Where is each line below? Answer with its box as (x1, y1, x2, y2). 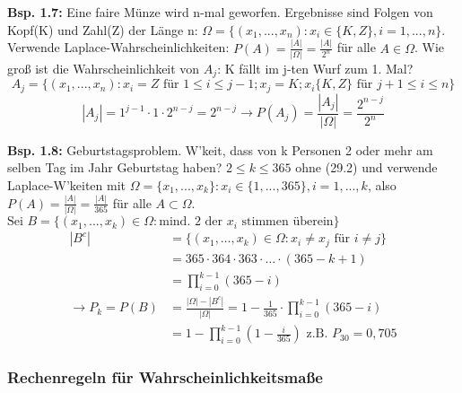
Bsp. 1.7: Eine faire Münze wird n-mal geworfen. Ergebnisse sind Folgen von (7, 3, 433, 21)
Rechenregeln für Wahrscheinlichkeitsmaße (7, 366, 323, 389)
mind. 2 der (159, 215, 223, 229)
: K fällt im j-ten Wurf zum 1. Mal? (217, 58, 414, 77)
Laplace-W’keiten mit (7, 175, 126, 194)
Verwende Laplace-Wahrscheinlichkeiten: (7, 38, 230, 57)
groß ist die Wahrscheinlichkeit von (7, 58, 200, 77)
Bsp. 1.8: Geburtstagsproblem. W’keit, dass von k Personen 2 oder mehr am (7, 140, 433, 159)
